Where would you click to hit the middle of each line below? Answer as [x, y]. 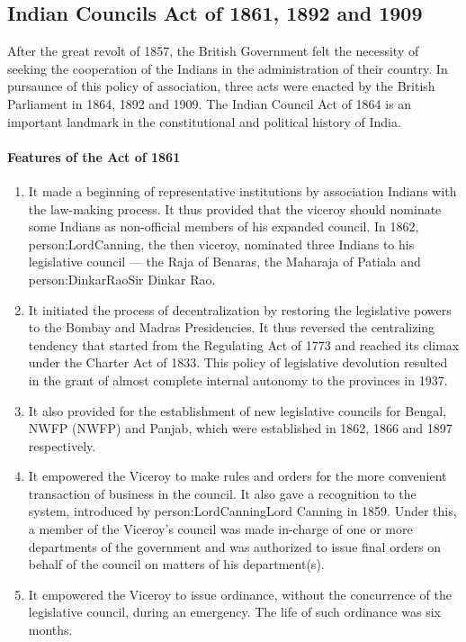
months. [50, 630]
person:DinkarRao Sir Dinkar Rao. [122, 279]
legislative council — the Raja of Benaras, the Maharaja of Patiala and [224, 262]
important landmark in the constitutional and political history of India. [204, 121]
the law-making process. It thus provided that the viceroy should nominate [235, 208]
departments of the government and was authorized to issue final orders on [235, 546]
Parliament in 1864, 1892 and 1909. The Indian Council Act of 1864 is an [210, 103]
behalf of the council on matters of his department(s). [176, 564]
